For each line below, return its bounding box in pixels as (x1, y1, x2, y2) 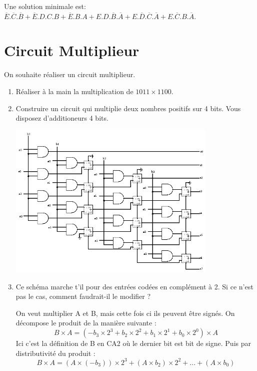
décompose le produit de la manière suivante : (15, 317, 156, 328)
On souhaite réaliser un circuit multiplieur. (4, 69, 135, 80)
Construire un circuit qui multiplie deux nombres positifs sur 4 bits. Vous (15, 103, 241, 113)
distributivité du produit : (15, 347, 95, 358)
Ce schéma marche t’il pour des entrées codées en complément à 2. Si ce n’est (15, 281, 253, 291)
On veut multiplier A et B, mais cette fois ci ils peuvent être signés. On (15, 307, 235, 318)
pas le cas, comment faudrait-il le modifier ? (15, 291, 151, 301)
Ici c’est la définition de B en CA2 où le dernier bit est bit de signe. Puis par (15, 338, 251, 348)
